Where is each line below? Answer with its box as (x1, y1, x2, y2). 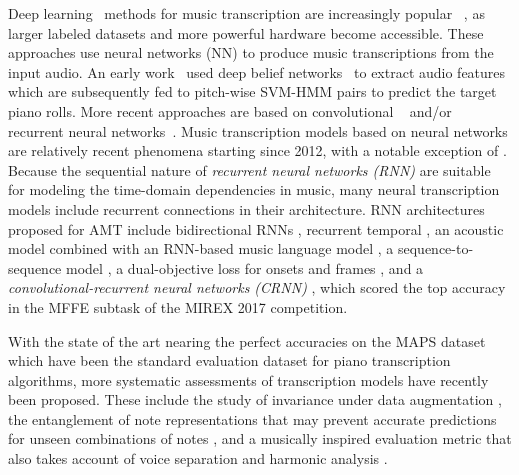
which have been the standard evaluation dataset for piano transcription (8, 350, 451, 371)
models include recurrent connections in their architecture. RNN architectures (8, 198, 485, 219)
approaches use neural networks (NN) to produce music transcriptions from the (8, 42, 494, 63)
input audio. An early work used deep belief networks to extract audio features (8, 61, 506, 82)
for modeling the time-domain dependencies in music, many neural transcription (8, 179, 500, 200)
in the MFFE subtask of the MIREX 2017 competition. (8, 296, 348, 317)
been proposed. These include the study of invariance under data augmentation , (8, 389, 502, 410)
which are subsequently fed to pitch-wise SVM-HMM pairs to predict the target (8, 81, 497, 102)
